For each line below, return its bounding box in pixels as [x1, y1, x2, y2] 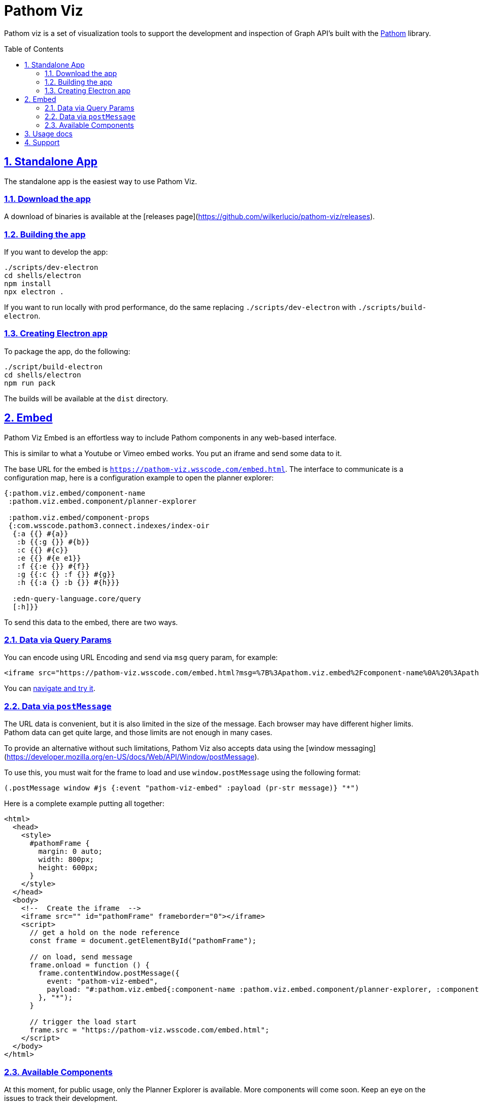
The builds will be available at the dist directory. [4, 394, 168, 403]
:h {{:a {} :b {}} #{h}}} [17, 578, 120, 586]
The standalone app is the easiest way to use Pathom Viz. [4, 177, 197, 186]
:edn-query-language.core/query [12, 594, 141, 603]
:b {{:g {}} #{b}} [17, 537, 90, 546]
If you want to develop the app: [4, 248, 108, 257]
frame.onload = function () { [29, 961, 150, 970]
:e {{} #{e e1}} [17, 554, 81, 562]
